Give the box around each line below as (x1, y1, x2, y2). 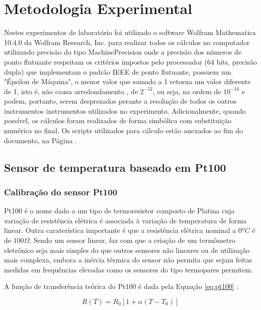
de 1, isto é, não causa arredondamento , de (4, 86, 138, 96)
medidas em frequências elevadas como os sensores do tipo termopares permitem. (4, 264, 253, 274)
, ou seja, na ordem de (153, 86, 221, 96)
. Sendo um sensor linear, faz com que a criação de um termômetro (29, 235, 235, 245)
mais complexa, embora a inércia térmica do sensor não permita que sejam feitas (4, 254, 252, 265)
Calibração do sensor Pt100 (4, 185, 117, 198)
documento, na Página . (4, 135, 77, 145)
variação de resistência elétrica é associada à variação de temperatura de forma (4, 215, 247, 225)
